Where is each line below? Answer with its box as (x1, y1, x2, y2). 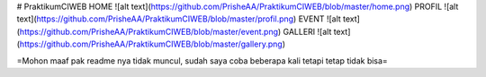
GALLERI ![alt (283, 26, 332, 37)
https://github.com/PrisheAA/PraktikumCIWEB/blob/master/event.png (19, 26, 279, 37)
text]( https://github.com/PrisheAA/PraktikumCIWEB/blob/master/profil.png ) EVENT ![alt (16, 13, 341, 24)
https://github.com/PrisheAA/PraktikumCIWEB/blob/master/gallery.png (19, 38, 283, 49)
